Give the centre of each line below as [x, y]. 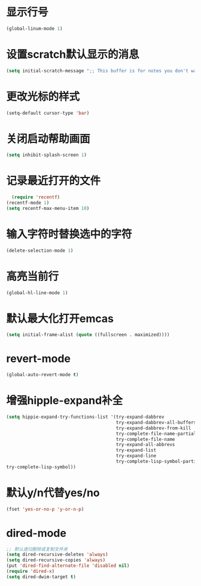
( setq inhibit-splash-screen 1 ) [46, 155]
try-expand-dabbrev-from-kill [153, 428]
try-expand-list [136, 450]
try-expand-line [136, 456]
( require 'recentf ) [36, 197]
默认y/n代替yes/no [53, 492]
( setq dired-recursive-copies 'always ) [56, 560]
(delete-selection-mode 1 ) [40, 251]
